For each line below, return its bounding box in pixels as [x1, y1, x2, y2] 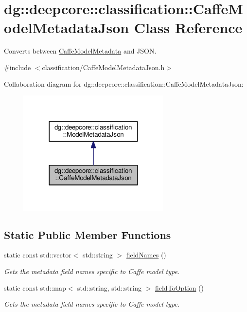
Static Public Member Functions [4, 227, 171, 242]
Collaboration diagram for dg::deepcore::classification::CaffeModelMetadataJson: [4, 78, 244, 89]
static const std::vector [4, 250, 71, 260]
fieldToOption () [155, 282, 204, 293]
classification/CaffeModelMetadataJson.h [42, 62, 165, 72]
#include [4, 62, 31, 72]
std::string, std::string [77, 282, 141, 293]
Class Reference [134, 18, 243, 37]
